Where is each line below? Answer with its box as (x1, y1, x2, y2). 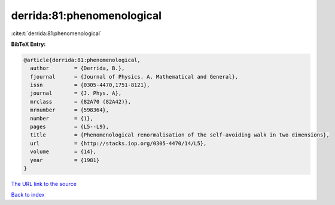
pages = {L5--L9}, (30, 123, 109, 131)
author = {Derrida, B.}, (30, 65, 125, 72)
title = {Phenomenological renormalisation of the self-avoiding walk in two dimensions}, (30, 132, 330, 138)
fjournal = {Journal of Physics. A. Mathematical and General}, (30, 73, 239, 80)
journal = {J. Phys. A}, (30, 90, 122, 97)
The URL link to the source (11, 180, 77, 187)
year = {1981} (30, 157, 100, 163)
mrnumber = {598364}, (30, 107, 109, 113)
